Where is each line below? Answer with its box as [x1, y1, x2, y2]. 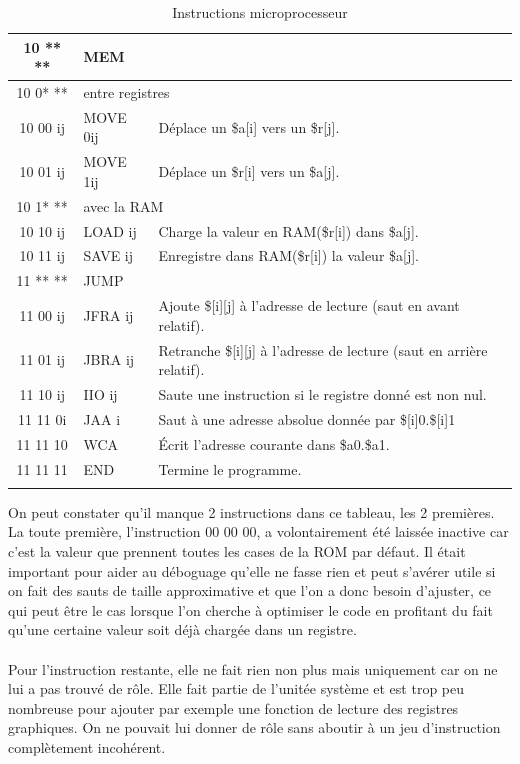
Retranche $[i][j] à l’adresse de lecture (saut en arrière [158, 339, 488, 360]
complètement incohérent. [8, 737, 166, 757]
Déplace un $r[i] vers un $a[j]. [158, 161, 340, 182]
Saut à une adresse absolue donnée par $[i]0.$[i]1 [158, 408, 456, 429]
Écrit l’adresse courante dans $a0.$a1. [158, 433, 390, 454]
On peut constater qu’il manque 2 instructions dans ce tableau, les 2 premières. [8, 501, 495, 522]
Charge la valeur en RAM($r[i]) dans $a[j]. [158, 220, 419, 241]
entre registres [83, 82, 170, 103]
